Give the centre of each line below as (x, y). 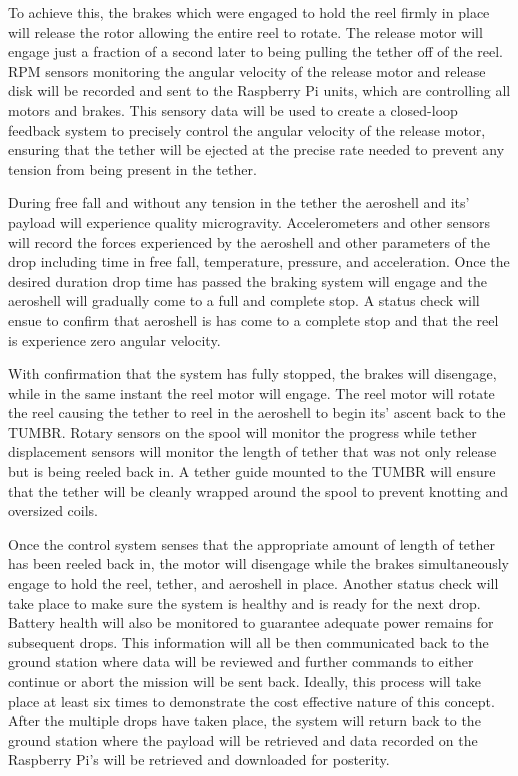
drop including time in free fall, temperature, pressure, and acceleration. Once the (259, 261)
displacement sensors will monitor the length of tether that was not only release (252, 451)
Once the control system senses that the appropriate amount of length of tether (252, 543)
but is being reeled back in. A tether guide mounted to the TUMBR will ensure (252, 471)
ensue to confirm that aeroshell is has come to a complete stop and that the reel (253, 319)
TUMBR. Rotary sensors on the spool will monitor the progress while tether (242, 431)
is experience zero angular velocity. (114, 339)
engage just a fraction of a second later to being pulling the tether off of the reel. (255, 51)
